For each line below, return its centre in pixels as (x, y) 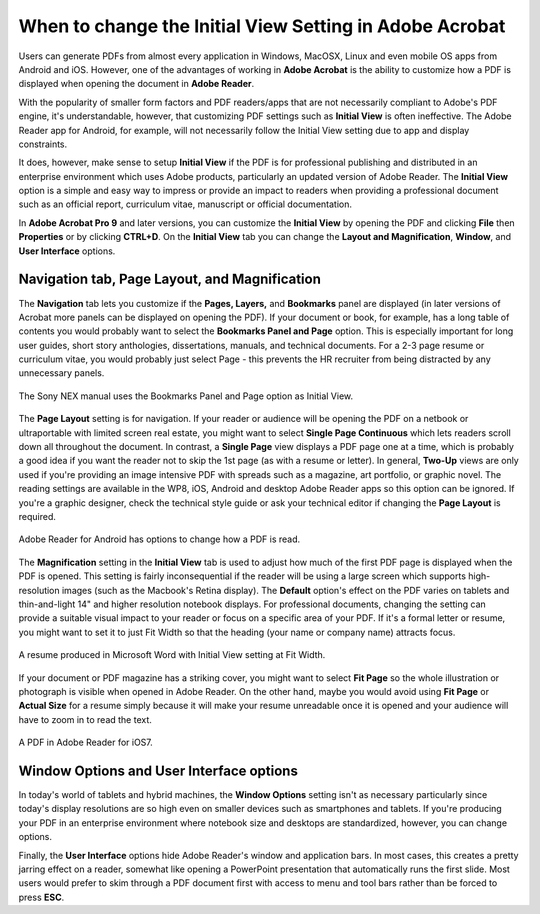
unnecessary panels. (61, 373)
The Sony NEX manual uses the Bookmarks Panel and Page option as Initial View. (186, 396)
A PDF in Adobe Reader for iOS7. (86, 742)
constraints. (43, 144)
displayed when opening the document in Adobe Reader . (136, 84)
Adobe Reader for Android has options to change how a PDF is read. (159, 539)
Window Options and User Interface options (158, 770)
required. (37, 516)
